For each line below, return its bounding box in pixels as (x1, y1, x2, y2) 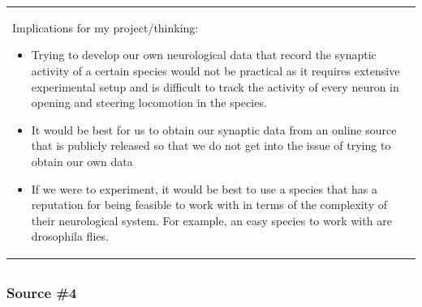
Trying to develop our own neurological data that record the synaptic (31, 46, 377, 63)
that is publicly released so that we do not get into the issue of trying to (31, 137, 391, 154)
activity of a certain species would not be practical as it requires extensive (31, 62, 400, 79)
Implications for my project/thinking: (12, 19, 199, 36)
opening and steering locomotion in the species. (31, 94, 267, 111)
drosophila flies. (31, 228, 109, 245)
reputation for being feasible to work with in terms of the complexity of (31, 196, 388, 213)
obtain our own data (31, 152, 133, 169)
